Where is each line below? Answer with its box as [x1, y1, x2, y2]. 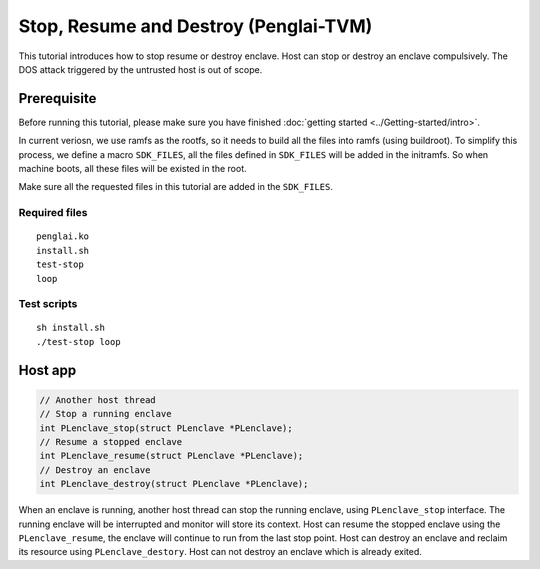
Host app [18, 361, 77, 379]
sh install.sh [36, 322, 105, 334]
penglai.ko [36, 231, 90, 242]
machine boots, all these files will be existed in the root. [18, 163, 247, 175]
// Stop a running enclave [39, 408, 172, 420]
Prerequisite [18, 90, 97, 107]
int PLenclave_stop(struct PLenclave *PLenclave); [39, 422, 294, 434]
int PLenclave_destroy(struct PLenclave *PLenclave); [39, 478, 309, 490]
